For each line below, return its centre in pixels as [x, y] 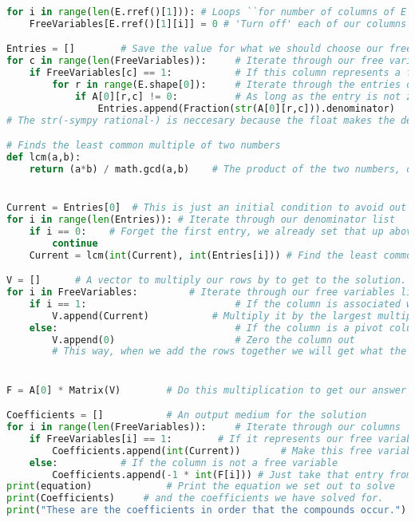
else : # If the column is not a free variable [184, 463]
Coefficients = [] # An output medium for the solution [187, 415]
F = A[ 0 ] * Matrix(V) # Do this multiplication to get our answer [207, 390]
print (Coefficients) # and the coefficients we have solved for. [195, 498]
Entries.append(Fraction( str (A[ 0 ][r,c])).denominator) [246, 108]
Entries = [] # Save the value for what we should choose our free [209, 49]
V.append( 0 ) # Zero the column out [204, 340]
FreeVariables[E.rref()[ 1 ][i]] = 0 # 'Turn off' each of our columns [218, 24]
